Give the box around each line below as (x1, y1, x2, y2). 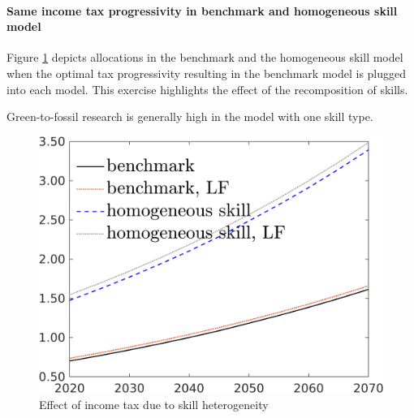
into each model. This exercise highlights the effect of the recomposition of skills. (6, 80, 408, 97)
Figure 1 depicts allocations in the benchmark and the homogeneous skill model (6, 49, 403, 66)
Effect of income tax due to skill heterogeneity (39, 395, 269, 412)
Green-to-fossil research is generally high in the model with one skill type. (6, 108, 373, 125)
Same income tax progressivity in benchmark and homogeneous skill (6, 2, 398, 19)
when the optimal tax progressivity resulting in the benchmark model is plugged (6, 64, 407, 81)
